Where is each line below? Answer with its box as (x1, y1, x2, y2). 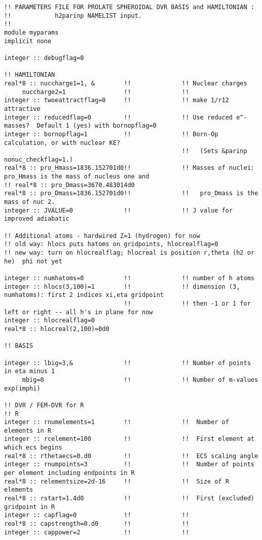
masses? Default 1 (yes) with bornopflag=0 (4, 122, 157, 130)
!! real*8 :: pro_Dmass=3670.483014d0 (4, 181, 135, 189)
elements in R (4, 427, 52, 434)
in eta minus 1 (4, 368, 55, 375)
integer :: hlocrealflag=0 (4, 317, 95, 324)
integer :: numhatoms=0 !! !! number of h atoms (4, 275, 254, 282)
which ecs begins (4, 444, 62, 452)
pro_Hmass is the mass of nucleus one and (4, 173, 149, 181)
